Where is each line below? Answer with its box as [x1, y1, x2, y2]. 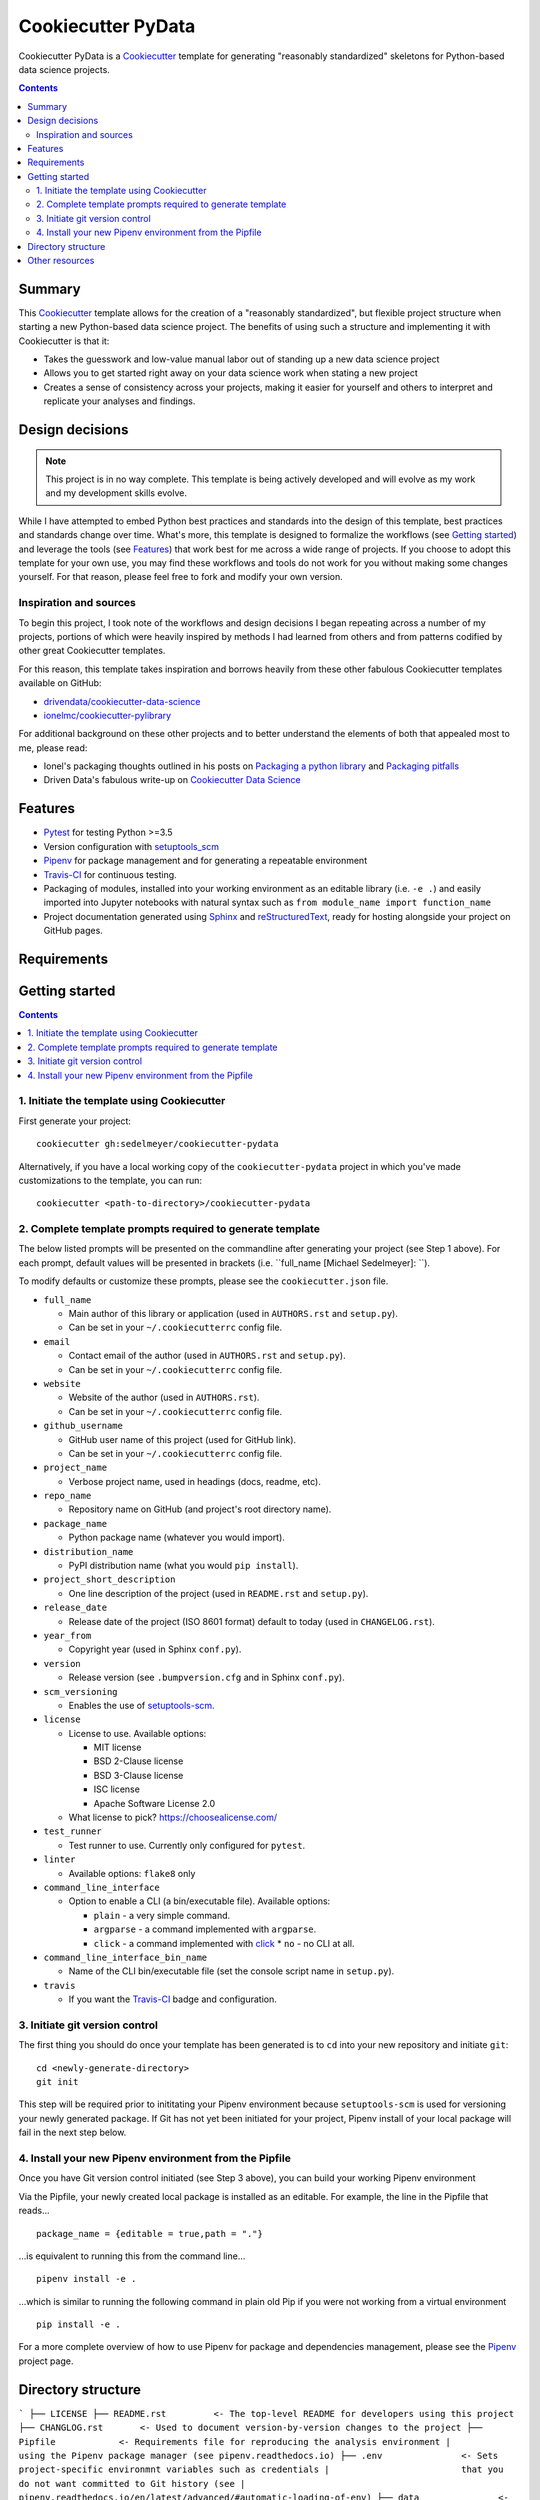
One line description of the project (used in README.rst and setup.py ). [68, 1587, 369, 1599]
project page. [18, 2355, 74, 2367]
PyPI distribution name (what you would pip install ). [68, 1560, 299, 1572]
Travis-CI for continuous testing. [43, 868, 177, 880]
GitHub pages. [43, 925, 104, 937]
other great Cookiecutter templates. [18, 645, 166, 657]
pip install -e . [36, 2319, 121, 2330]
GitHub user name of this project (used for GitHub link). [68, 1433, 297, 1445]
